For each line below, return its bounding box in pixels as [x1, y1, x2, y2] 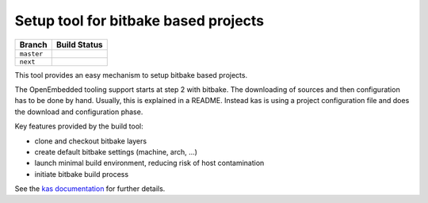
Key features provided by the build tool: [14, 121, 143, 131]
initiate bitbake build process [34, 169, 129, 178]
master [19, 49, 44, 58]
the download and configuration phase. [14, 107, 143, 117]
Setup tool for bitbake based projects [14, 12, 265, 29]
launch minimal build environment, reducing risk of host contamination [34, 159, 265, 168]
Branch [19, 39, 48, 50]
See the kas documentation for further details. [14, 184, 166, 193]
